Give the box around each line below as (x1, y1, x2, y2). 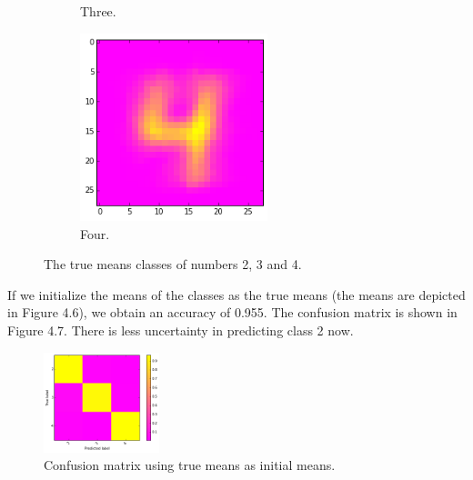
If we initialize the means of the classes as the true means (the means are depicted (7, 285, 466, 304)
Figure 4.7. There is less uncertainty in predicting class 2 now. (7, 320, 354, 339)
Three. (80, 2, 116, 20)
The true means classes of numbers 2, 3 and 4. (44, 255, 302, 274)
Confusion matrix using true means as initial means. (44, 455, 336, 475)
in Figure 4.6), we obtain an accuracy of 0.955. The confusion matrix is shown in (7, 303, 458, 322)
